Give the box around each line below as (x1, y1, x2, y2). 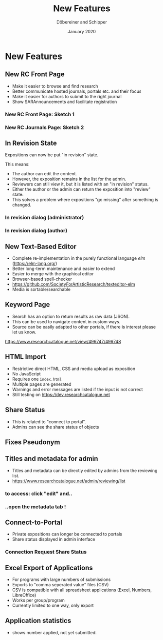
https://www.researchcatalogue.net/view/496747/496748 (5, 338, 121, 344)
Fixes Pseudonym (5, 438, 60, 446)
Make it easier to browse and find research (12, 83, 98, 89)
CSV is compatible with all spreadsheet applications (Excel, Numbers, (12, 587, 152, 593)
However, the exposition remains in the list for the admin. (12, 176, 127, 182)
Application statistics (5, 617, 72, 625)
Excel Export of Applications (5, 563, 93, 572)
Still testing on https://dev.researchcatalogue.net (12, 392, 110, 397)
